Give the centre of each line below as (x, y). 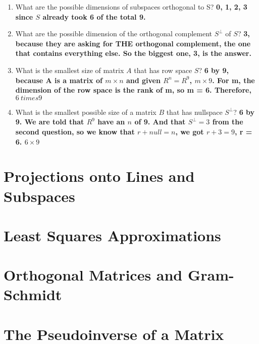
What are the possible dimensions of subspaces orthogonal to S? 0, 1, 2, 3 (131, 7)
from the (228, 122)
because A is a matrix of (59, 80)
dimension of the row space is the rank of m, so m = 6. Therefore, (133, 90)
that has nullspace (194, 112)
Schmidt (33, 294)
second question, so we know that (75, 131)
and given (143, 80)
